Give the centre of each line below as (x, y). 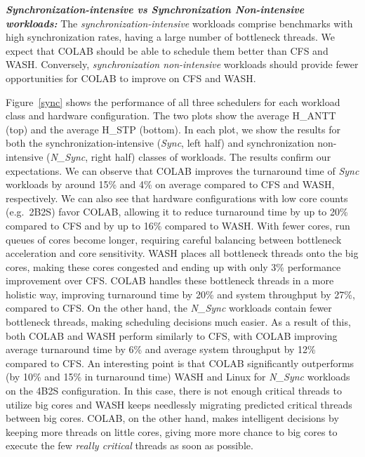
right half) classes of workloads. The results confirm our (211, 156)
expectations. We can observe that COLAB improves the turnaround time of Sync (182, 170)
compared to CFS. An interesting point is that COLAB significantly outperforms (180, 363)
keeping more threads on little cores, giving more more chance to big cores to (172, 431)
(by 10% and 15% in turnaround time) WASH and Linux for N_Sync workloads (178, 377)
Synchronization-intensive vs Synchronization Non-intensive (155, 9)
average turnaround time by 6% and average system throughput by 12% (161, 349)
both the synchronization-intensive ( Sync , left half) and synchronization (160, 143)
